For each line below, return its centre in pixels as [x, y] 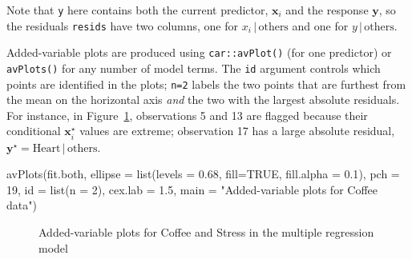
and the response [327, 10]
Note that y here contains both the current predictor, [137, 10]
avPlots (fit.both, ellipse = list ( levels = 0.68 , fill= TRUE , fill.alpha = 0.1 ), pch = [203, 174]
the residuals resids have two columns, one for [123, 25]
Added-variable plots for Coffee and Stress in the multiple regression [206, 232]
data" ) [22, 205]
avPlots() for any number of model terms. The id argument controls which [194, 68]
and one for [320, 25]
